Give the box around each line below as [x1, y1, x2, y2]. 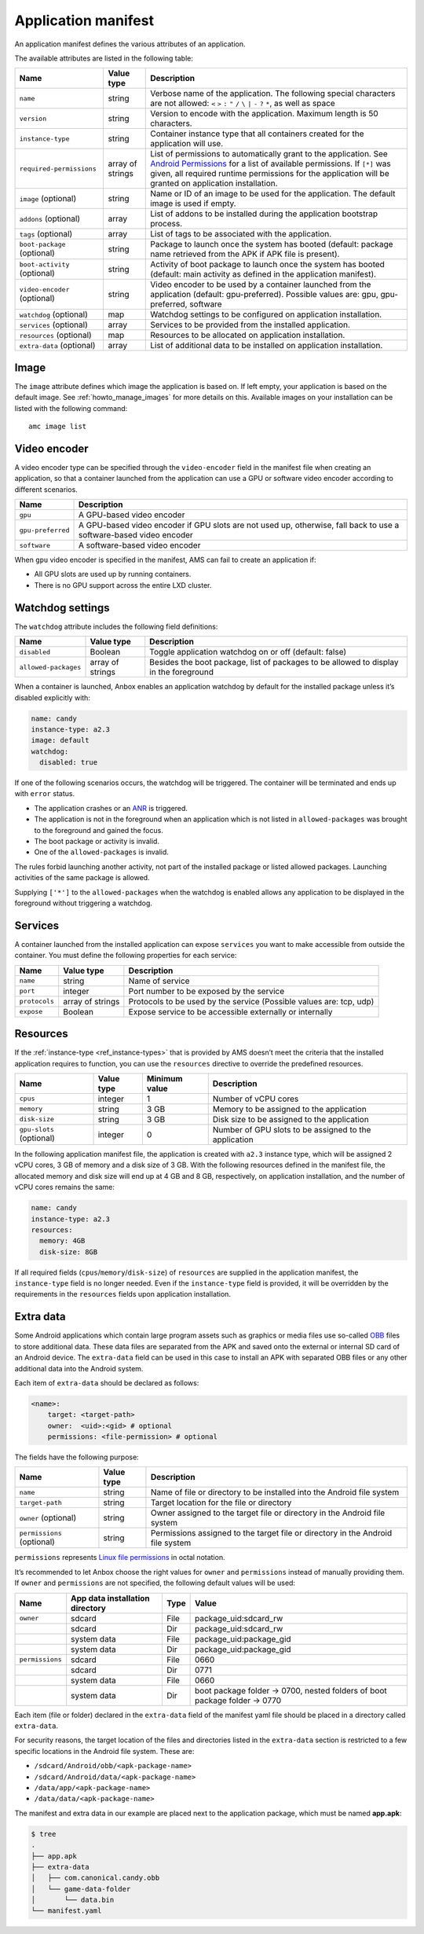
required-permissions [19, 164, 97, 173]
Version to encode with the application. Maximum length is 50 [150, 108, 378, 119]
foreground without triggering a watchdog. [14, 898, 153, 908]
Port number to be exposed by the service [128, 985, 285, 996]
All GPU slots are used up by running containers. [34, 570, 192, 579]
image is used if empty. [150, 198, 236, 209]
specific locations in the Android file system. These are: [14, 1746, 195, 1756]
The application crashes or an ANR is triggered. [34, 803, 188, 813]
